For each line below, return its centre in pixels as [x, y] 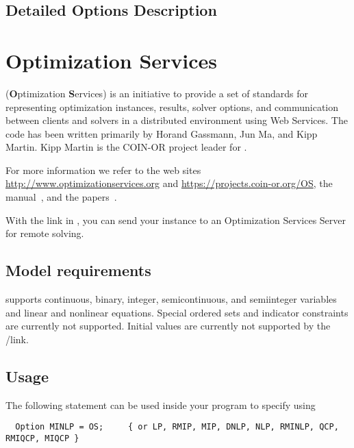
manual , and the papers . [61, 197]
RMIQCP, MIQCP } [42, 438]
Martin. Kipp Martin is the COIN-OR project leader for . [126, 147]
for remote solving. [45, 233]
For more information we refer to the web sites [103, 170]
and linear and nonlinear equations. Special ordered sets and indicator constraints [177, 312]
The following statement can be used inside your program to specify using [161, 405]
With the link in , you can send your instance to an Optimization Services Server [176, 220]
